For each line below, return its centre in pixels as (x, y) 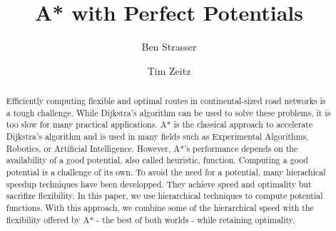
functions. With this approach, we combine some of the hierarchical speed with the (160, 208)
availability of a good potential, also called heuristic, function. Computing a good (157, 160)
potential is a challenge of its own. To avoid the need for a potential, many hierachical (166, 172)
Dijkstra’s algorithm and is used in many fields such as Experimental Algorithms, (157, 137)
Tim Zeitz (169, 70)
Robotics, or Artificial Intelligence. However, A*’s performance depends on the (152, 148)
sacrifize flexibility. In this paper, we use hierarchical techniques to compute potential (164, 196)
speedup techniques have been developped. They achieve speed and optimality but (159, 184)
